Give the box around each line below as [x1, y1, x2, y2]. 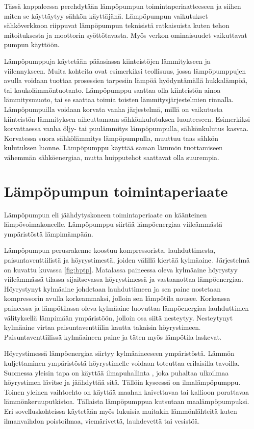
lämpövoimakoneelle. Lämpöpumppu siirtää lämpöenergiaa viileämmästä [4, 219, 223, 229]
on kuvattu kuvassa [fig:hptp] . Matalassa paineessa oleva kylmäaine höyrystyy [4, 264, 238, 274]
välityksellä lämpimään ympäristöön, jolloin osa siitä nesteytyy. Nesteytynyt [4, 312, 233, 322]
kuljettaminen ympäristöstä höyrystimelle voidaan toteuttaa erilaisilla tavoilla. [4, 357, 240, 368]
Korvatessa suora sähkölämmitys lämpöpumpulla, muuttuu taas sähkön [4, 133, 218, 143]
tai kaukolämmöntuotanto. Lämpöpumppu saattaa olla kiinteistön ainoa [4, 84, 221, 95]
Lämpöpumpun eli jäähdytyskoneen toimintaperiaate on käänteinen [4, 209, 207, 219]
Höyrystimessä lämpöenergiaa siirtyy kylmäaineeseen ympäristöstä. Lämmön [4, 348, 234, 358]
